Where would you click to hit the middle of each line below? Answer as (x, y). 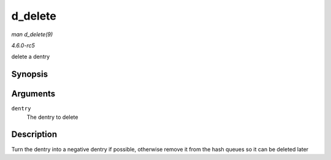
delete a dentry (31, 57)
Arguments (33, 94)
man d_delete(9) (32, 34)
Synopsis (30, 74)
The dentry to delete (52, 117)
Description (34, 135)
